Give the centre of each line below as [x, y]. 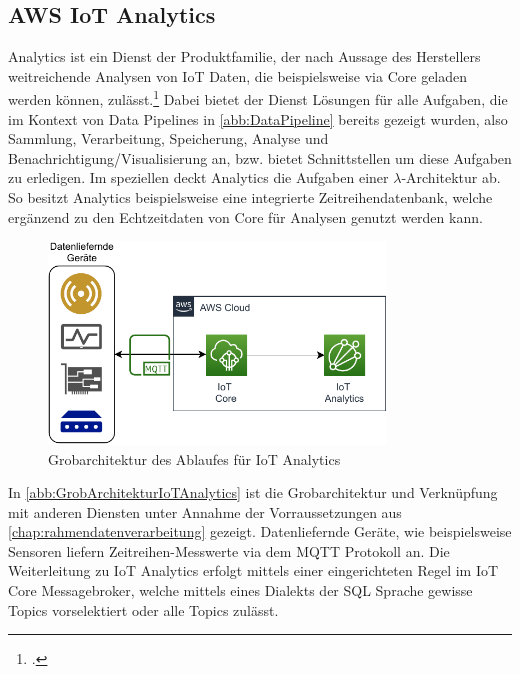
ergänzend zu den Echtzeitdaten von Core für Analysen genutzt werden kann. [245, 216]
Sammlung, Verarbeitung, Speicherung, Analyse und [168, 138]
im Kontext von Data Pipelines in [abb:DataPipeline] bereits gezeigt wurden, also [258, 118]
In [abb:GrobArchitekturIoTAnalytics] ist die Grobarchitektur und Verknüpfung [253, 492]
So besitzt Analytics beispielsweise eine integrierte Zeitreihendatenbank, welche [250, 197]
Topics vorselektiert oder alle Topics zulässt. [143, 609]
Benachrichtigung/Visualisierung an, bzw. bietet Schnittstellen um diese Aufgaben [260, 157]
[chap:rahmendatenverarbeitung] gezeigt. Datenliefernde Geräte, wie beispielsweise [260, 531]
